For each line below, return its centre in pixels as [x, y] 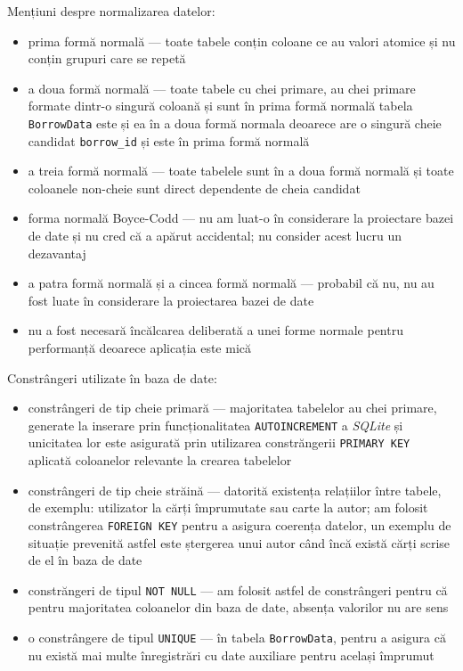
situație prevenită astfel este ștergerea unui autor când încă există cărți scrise [239, 542]
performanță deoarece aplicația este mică [140, 348]
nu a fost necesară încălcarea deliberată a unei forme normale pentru [215, 330]
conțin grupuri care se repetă [107, 58]
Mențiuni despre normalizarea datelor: [111, 11]
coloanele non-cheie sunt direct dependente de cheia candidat [194, 188]
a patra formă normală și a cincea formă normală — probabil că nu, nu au [231, 283]
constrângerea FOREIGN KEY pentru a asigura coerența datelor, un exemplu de [240, 524]
